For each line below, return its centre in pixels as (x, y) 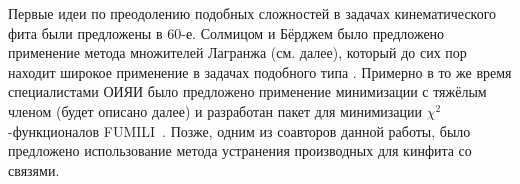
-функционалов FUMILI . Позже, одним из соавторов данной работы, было (239, 130)
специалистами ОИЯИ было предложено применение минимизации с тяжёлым (247, 91)
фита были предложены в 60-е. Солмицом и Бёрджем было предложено (226, 32)
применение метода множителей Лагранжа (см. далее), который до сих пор (237, 52)
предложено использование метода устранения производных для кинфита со (240, 150)
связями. (34, 169)
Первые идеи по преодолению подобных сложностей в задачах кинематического (252, 13)
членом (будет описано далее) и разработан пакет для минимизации (215, 110)
